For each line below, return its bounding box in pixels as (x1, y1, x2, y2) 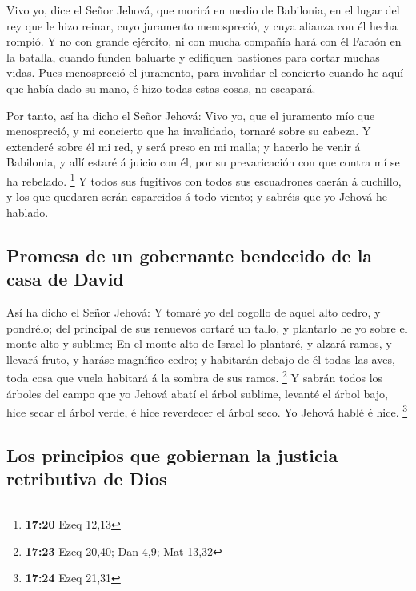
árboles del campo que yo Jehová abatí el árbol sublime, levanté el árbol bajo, (6, 385, 388, 401)
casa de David (6, 266, 124, 291)
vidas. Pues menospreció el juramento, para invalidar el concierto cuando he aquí (6, 64, 404, 81)
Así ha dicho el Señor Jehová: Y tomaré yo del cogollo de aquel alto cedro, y (6, 303, 381, 320)
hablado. (6, 203, 49, 220)
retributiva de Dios (6, 466, 167, 491)
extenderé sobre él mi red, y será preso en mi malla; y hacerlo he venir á (6, 138, 361, 154)
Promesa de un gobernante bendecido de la (6, 242, 373, 267)
